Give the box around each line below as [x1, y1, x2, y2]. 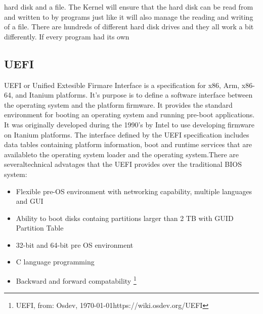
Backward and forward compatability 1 [16, 274, 137, 286]
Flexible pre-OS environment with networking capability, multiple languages [16, 186, 252, 196]
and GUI [16, 196, 43, 206]
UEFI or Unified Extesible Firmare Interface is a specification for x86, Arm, [4, 79, 240, 90]
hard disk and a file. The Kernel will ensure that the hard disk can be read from [4, 2, 253, 12]
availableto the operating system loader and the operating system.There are [4, 149, 239, 159]
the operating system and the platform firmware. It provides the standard [4, 99, 233, 110]
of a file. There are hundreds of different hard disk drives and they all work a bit [4, 21, 254, 32]
